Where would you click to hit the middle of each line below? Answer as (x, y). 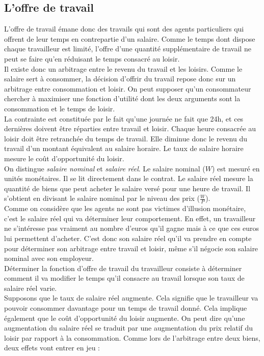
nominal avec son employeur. (49, 258)
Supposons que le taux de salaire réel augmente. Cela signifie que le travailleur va (131, 298)
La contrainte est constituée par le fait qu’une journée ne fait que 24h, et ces (124, 118)
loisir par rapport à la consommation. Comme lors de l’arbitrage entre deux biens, (132, 337)
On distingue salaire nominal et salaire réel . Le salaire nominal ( (105, 168)
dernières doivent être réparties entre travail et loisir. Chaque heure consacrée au (130, 128)
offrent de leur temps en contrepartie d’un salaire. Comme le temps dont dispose (130, 38)
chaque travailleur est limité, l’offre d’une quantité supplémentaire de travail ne (128, 49)
